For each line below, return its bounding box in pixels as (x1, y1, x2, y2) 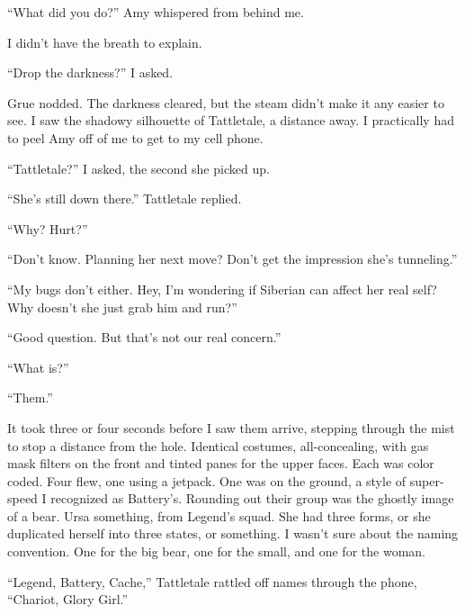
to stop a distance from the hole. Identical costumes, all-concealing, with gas (7, 436, 429, 455)
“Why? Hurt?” (7, 219, 88, 238)
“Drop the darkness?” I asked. (7, 63, 174, 82)
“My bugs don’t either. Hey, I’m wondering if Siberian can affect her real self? (7, 279, 437, 298)
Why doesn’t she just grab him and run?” (7, 297, 237, 316)
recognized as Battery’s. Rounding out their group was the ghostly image (50, 489, 454, 508)
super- (409, 471, 444, 490)
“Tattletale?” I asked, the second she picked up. (7, 158, 270, 177)
